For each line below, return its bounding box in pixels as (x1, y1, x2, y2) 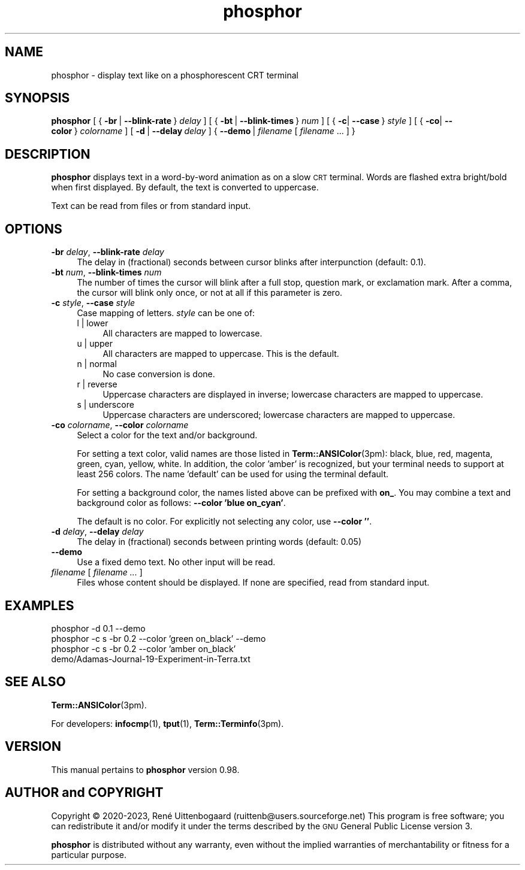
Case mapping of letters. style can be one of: (77, 308, 255, 319)
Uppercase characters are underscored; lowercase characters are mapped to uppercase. (102, 410, 455, 420)
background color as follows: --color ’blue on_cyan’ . (77, 498, 286, 508)
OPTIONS (5, 221, 62, 237)
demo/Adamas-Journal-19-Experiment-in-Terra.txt (51, 653, 251, 664)
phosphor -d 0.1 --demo (51, 623, 146, 633)
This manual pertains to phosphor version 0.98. (51, 764, 240, 775)
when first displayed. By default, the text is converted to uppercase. (51, 182, 319, 193)
